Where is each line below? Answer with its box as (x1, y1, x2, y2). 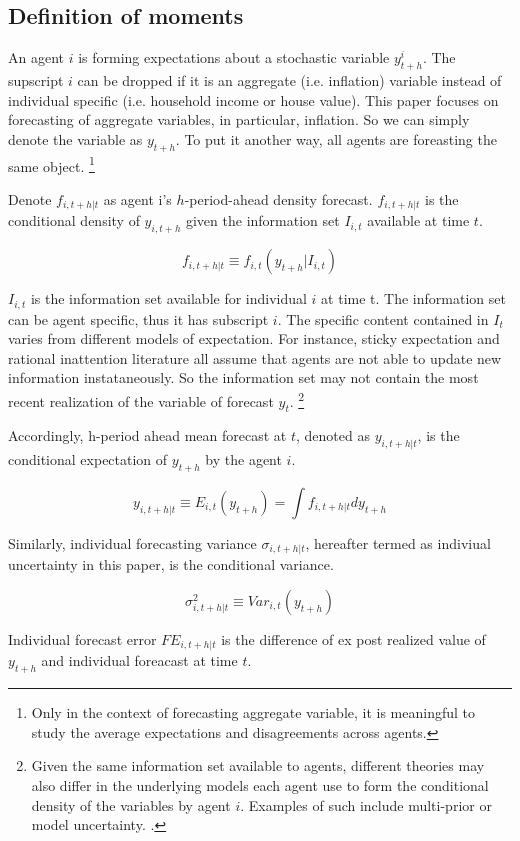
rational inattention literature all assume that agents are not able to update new (8, 347, 502, 368)
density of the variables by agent (31, 794, 231, 815)
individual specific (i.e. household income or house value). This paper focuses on (8, 89, 499, 110)
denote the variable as (8, 128, 143, 149)
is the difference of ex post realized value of (221, 629, 486, 649)
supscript (8, 70, 64, 90)
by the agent (205, 449, 282, 470)
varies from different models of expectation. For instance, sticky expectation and (8, 328, 500, 349)
